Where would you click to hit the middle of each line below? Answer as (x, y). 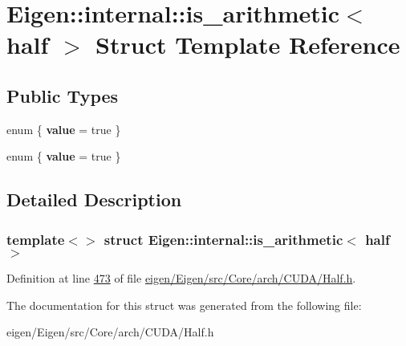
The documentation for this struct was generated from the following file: (184, 305)
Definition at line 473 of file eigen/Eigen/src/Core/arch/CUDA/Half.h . (181, 277)
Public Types (63, 95)
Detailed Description (94, 199)
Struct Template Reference (248, 45)
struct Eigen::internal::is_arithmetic (223, 239)
